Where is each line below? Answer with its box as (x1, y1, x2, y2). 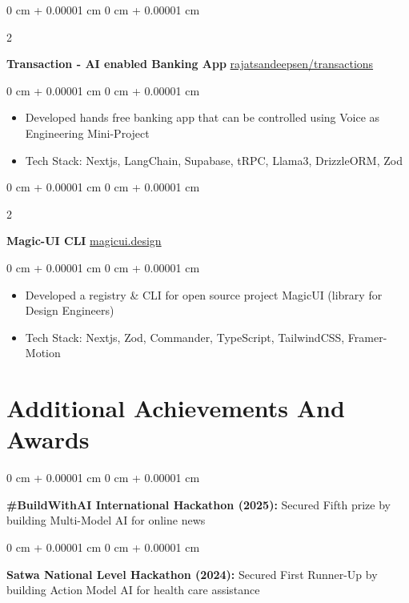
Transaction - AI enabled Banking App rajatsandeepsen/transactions (6, 55, 374, 72)
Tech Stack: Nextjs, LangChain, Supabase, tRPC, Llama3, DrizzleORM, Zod (25, 151, 403, 168)
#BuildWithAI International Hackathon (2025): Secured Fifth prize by (6, 496, 391, 513)
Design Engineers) (25, 302, 114, 319)
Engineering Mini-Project (25, 124, 150, 141)
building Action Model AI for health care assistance (6, 581, 260, 598)
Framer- (347, 328, 387, 345)
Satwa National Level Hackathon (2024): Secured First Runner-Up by (6, 565, 378, 582)
